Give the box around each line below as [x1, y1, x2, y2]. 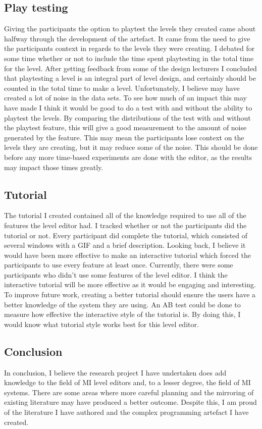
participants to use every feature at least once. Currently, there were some [4, 259, 233, 270]
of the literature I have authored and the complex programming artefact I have [4, 407, 249, 417]
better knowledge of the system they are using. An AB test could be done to [4, 299, 241, 309]
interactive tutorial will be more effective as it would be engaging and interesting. [4, 279, 256, 290]
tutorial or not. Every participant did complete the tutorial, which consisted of [4, 230, 248, 240]
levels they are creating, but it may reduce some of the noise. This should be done [4, 142, 258, 152]
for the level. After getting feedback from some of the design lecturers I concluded [4, 63, 257, 73]
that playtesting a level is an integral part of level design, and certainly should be [4, 73, 256, 83]
